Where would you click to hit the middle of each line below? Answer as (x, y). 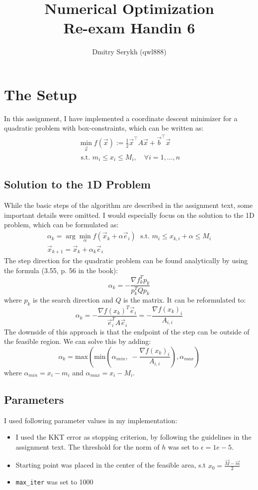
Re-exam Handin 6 (129, 28)
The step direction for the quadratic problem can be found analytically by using (126, 260)
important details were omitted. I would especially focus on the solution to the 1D (129, 215)
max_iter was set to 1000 (54, 482)
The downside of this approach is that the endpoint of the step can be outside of (127, 331)
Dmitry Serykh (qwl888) (129, 52)
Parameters (34, 399)
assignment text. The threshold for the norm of (87, 446)
